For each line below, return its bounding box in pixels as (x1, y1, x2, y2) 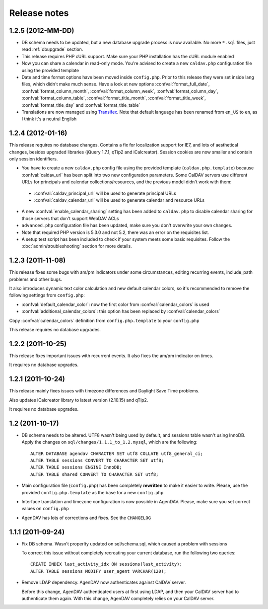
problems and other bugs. (9, 276, 62, 282)
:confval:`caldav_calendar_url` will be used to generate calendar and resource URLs (34, 197, 205, 203)
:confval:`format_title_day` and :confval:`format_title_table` (21, 102, 140, 108)
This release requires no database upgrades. (9, 326, 101, 332)
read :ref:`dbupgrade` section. (21, 46, 83, 52)
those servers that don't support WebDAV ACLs (21, 215, 119, 221)
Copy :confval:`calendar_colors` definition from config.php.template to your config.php (9, 317, 200, 323)
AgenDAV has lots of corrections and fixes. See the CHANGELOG (21, 515, 151, 521)
